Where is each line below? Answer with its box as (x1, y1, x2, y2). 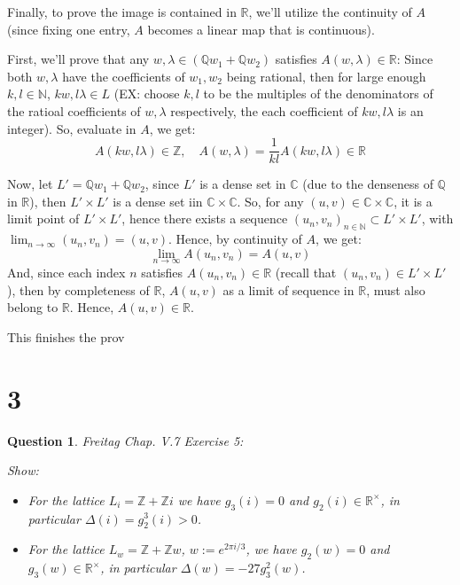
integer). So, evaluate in (7, 119, 136, 137)
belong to (7, 298, 58, 316)
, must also (366, 280, 425, 299)
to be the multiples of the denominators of (203, 84, 433, 103)
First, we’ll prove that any (7, 50, 150, 68)
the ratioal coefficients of (7, 101, 141, 120)
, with (421, 209, 454, 228)
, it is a (394, 191, 433, 210)
